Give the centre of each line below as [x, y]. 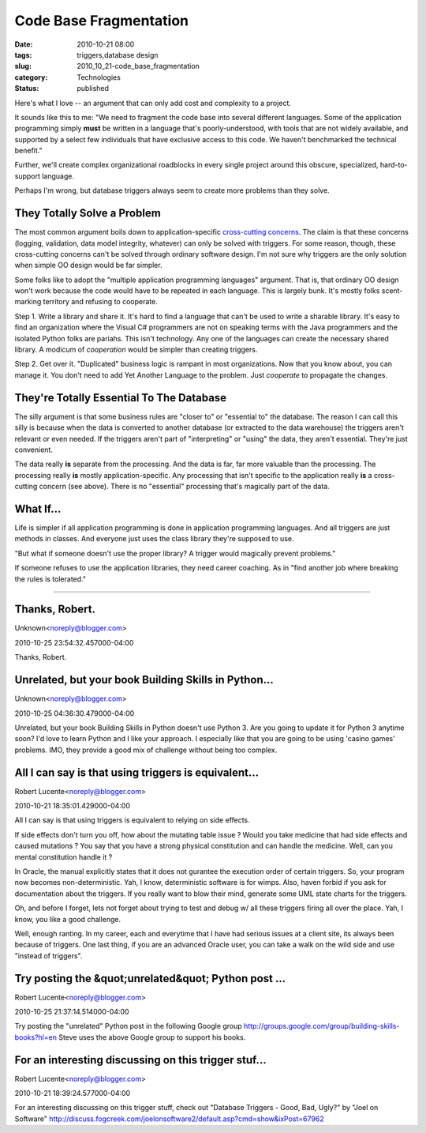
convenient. [34, 450]
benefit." [28, 151]
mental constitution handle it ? [64, 856]
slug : [23, 66]
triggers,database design [118, 55]
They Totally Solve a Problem [88, 213]
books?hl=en [35, 1037]
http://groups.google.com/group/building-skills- [321, 1026]
